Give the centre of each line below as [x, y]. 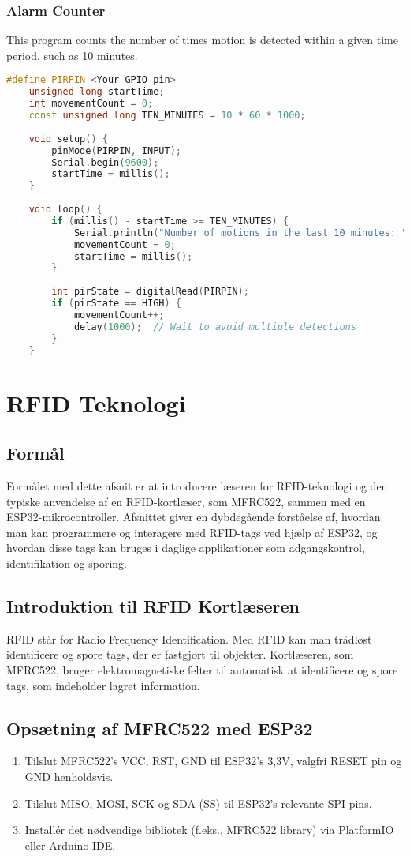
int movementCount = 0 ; [91, 104]
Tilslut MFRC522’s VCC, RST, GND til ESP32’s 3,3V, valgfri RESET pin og [213, 761]
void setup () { [68, 139]
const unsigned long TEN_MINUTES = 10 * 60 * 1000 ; [167, 116]
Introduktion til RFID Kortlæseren [153, 605]
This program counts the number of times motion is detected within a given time [202, 40]
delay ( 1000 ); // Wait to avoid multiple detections [215, 327]
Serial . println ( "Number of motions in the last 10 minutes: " [240, 233]
